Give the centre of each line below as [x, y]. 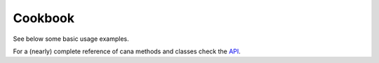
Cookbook [44, 18]
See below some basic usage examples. [71, 39]
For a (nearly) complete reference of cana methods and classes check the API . [127, 51]
